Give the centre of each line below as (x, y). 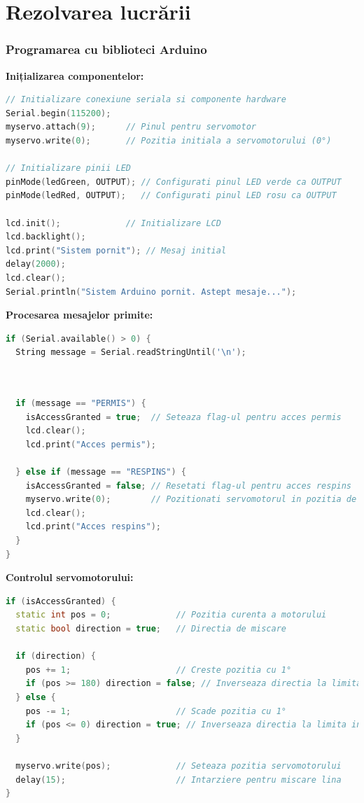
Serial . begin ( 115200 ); (58, 113)
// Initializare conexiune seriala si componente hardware (146, 100)
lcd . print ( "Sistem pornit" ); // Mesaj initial (116, 250)
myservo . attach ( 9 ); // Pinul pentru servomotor (131, 127)
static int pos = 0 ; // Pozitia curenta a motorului (171, 615)
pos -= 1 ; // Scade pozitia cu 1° (156, 711)
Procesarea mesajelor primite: (79, 315)
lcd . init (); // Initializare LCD (113, 223)
